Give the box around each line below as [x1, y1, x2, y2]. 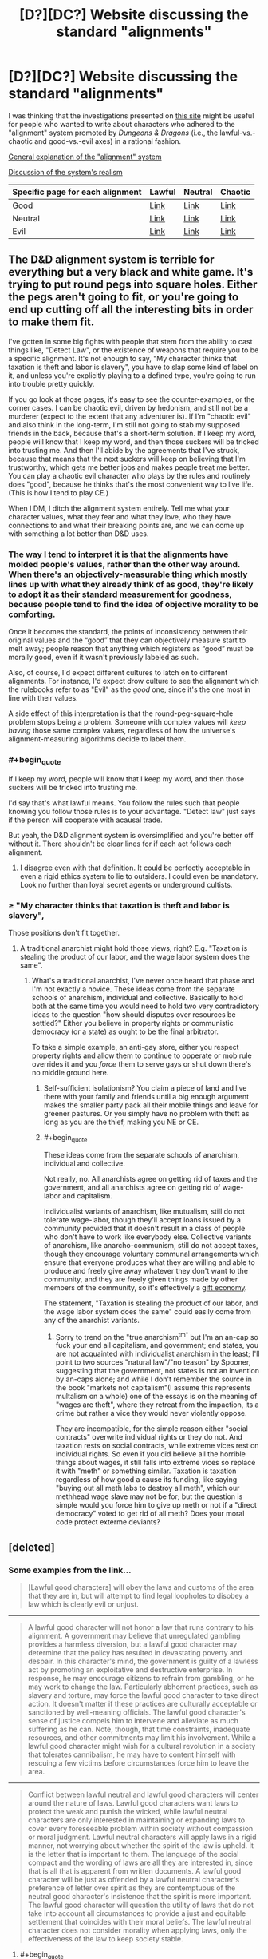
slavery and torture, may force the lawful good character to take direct [27, 1691, 259, 1700]
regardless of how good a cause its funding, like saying [55, 1475, 238, 1484]
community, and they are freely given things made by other [43, 1274, 238, 1284]
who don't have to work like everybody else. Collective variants [43, 1232, 252, 1242]
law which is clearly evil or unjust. [27, 1599, 140, 1609]
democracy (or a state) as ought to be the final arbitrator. [31, 1027, 219, 1036]
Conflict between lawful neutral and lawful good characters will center [27, 1790, 259, 1799]
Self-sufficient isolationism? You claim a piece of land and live [43, 1083, 247, 1092]
